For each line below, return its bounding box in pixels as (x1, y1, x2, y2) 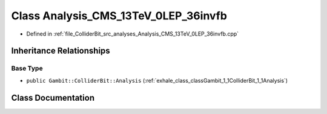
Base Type (11, 64, 43, 72)
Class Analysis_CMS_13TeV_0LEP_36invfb (11, 9, 227, 22)
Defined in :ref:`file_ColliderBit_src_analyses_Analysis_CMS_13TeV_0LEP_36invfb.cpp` (26, 30, 239, 37)
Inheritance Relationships (11, 46, 110, 56)
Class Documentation (11, 92, 95, 103)
